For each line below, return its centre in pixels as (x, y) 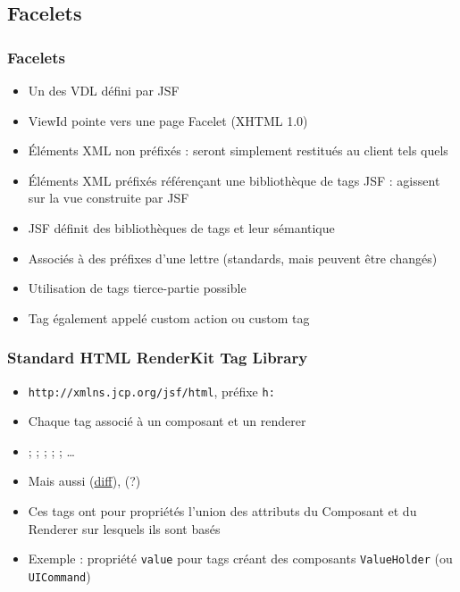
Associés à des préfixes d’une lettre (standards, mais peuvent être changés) (233, 258)
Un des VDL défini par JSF (104, 90)
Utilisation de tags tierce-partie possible (137, 288)
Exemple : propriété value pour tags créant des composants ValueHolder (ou (240, 559)
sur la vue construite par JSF (109, 198)
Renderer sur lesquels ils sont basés (124, 528)
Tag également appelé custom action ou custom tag (169, 317)
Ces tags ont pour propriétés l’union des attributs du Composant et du (222, 511)
